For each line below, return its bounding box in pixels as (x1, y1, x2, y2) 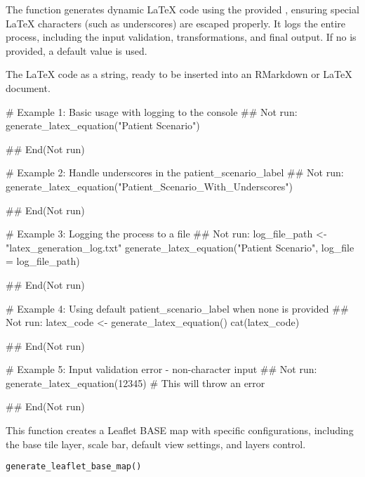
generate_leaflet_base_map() (6, 462, 142, 472)
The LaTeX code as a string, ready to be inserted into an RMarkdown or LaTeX (6, 67, 352, 81)
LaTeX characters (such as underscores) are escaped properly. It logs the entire (6, 15, 345, 30)
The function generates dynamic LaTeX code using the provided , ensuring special (6, 2, 359, 16)
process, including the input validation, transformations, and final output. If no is (6, 30, 357, 44)
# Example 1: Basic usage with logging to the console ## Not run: (6, 104, 298, 119)
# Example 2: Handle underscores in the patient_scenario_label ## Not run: (6, 165, 344, 180)
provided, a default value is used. (6, 43, 147, 58)
